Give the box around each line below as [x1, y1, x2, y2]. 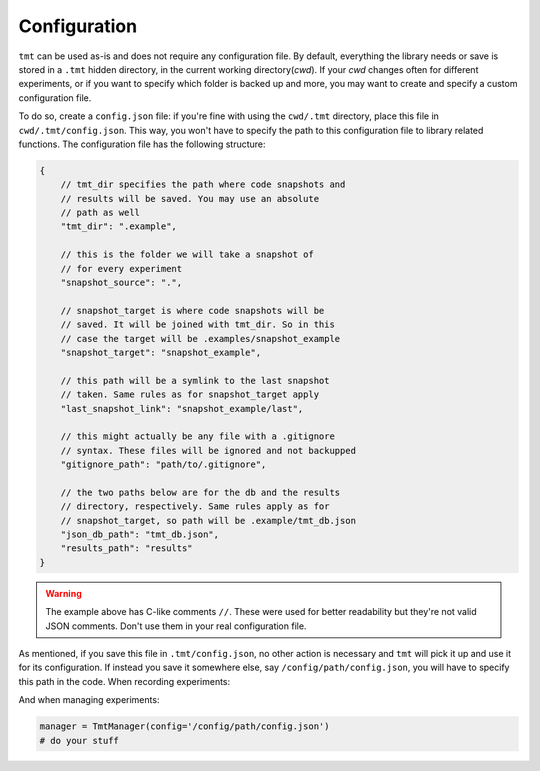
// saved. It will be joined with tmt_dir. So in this [60, 319, 335, 330]
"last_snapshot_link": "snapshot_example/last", [60, 403, 304, 414]
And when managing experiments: [18, 694, 160, 706]
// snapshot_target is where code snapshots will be [60, 305, 325, 316]
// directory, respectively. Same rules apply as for [60, 501, 330, 512]
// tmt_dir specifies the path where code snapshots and [60, 179, 346, 190]
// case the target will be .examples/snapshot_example [60, 333, 341, 344]
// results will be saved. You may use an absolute [60, 193, 320, 204]
